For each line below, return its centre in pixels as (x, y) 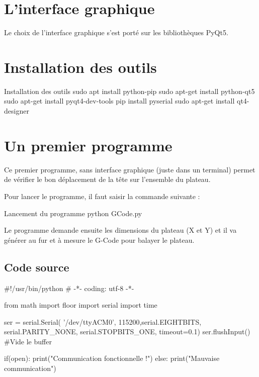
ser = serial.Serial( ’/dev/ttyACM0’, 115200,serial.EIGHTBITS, (103, 321)
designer (17, 111)
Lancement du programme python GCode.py (73, 213)
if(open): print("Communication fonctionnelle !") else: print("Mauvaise (112, 358)
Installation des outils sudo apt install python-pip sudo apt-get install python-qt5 (129, 91)
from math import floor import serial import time (81, 305)
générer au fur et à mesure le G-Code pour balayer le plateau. (99, 240)
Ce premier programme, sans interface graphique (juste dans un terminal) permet (130, 169)
